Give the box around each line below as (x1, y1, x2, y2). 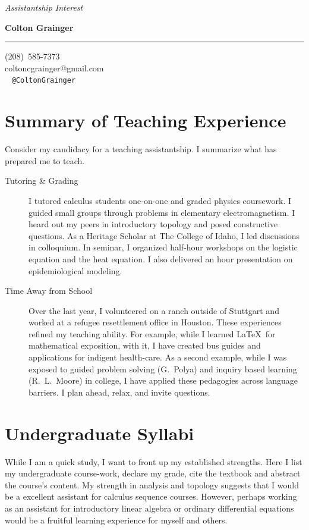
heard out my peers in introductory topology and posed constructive (29, 218, 278, 230)
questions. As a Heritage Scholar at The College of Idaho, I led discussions (29, 229, 299, 242)
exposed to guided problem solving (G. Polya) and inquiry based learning (29, 362, 297, 375)
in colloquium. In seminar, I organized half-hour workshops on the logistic (29, 241, 298, 253)
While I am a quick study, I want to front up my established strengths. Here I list (5, 455, 302, 468)
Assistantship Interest (5, 1, 83, 13)
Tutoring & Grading (5, 174, 78, 187)
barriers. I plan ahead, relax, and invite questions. (29, 385, 210, 398)
